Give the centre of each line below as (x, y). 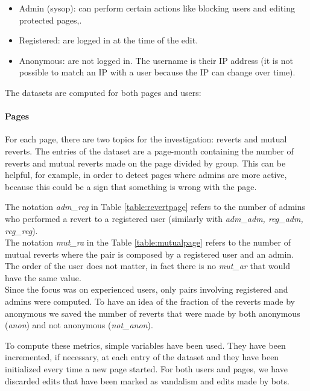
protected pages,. (50, 20)
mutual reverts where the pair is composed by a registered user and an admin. (149, 254)
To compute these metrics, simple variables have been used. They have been (145, 345)
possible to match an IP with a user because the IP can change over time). (157, 72)
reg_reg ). (21, 230)
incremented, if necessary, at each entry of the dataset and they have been (142, 357)
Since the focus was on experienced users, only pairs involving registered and (147, 289)
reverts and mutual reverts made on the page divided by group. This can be (145, 163)
